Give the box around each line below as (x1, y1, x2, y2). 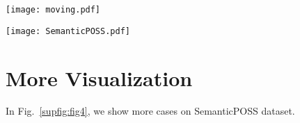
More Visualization (6, 63, 193, 92)
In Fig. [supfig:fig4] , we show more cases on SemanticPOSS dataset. (6, 104, 295, 118)
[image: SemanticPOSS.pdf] (6, 26, 130, 36)
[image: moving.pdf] (6, 5, 101, 15)
